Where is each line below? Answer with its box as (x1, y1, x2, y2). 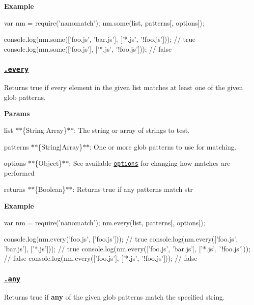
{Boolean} (34, 184, 66, 194)
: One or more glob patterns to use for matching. (89, 141, 237, 152)
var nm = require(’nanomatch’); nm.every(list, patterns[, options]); (4, 217, 205, 227)
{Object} (35, 158, 62, 168)
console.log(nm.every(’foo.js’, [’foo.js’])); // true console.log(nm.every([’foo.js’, (4, 234, 238, 244)
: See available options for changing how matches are (69, 158, 230, 168)
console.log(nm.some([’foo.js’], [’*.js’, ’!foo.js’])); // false (4, 43, 172, 54)
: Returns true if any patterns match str (72, 184, 193, 194)
